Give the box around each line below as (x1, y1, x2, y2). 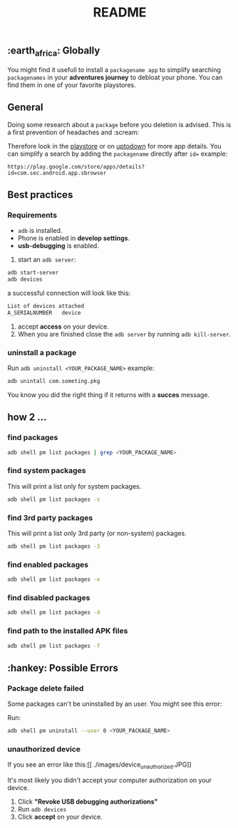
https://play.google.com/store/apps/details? (7, 163, 145, 170)
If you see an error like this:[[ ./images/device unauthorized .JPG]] (7, 760, 192, 771)
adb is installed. (17, 226, 63, 235)
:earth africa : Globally (7, 44, 100, 59)
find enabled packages (7, 559, 89, 569)
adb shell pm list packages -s (7, 496, 100, 503)
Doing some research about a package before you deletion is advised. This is (7, 120, 232, 129)
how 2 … (7, 411, 47, 424)
